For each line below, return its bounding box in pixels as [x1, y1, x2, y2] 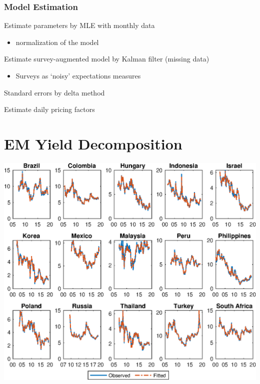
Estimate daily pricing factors [4, 104, 95, 114]
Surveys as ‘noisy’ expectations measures [15, 70, 141, 80]
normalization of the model [15, 36, 99, 47]
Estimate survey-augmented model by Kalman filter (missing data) [4, 53, 209, 64]
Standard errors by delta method [4, 87, 105, 97]
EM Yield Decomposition [4, 133, 182, 153]
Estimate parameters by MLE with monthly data [4, 20, 155, 30]
